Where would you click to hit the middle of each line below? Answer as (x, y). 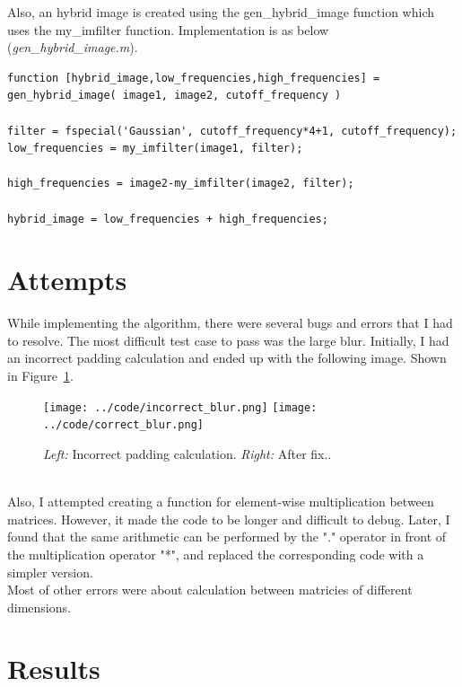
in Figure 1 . (40, 376)
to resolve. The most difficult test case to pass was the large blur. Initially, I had (228, 340)
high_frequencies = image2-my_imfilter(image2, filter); (181, 184)
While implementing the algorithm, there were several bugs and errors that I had (230, 323)
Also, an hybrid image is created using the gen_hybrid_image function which (221, 12)
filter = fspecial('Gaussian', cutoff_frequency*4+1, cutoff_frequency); (232, 131)
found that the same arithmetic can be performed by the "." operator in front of (227, 537)
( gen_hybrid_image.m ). (73, 47)
